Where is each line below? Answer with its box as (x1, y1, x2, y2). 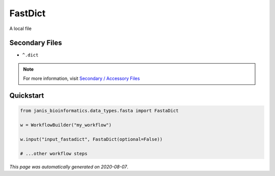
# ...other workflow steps (20, 151, 88, 156)
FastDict (9, 8, 46, 19)
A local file (9, 25, 32, 32)
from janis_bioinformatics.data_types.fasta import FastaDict (20, 108, 179, 114)
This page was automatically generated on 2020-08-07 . (9, 163, 128, 170)
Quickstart (9, 92, 44, 100)
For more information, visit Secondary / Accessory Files (23, 75, 140, 81)
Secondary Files (9, 39, 62, 47)
